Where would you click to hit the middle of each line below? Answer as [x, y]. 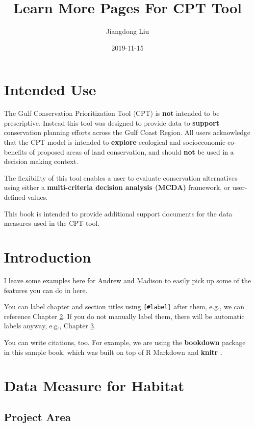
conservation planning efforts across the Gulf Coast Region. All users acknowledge [127, 132]
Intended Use [50, 90]
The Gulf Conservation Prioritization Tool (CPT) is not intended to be [112, 113]
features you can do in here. [46, 290]
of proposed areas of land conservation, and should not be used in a [131, 151]
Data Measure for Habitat [94, 386]
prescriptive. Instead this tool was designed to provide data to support [112, 122]
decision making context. [41, 161]
